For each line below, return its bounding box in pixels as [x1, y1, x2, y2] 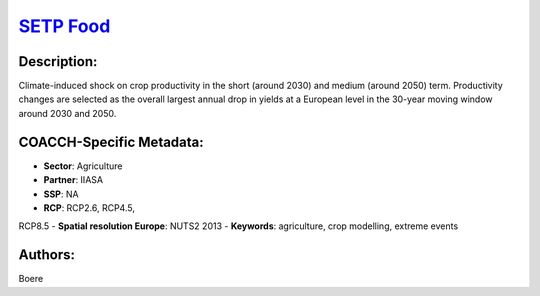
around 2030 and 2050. [18, 107, 117, 119]
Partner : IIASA [43, 174, 104, 186]
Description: [18, 53, 98, 70]
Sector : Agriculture [43, 160, 123, 172]
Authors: [18, 246, 75, 264]
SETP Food [18, 15, 111, 37]
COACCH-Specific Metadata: [18, 133, 204, 150]
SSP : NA [43, 188, 79, 200]
